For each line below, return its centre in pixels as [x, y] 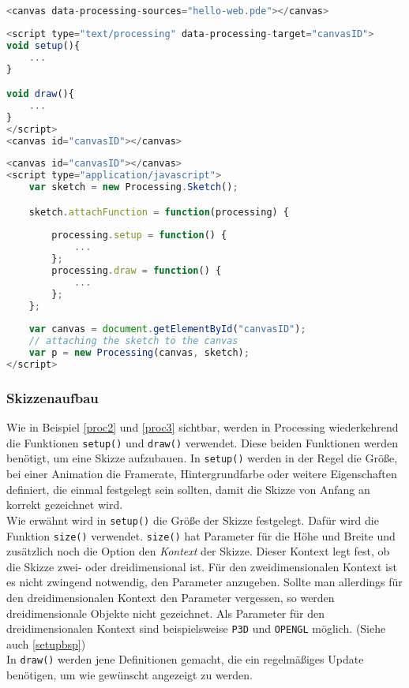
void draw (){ [40, 94]
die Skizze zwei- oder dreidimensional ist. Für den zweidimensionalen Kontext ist [202, 566]
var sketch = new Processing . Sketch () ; [133, 187]
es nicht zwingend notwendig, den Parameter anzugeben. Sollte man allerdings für [204, 582]
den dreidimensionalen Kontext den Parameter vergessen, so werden [171, 597]
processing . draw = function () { [137, 271]
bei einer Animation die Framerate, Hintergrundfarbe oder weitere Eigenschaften [202, 474]
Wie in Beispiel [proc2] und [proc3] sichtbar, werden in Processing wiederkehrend [203, 427]
